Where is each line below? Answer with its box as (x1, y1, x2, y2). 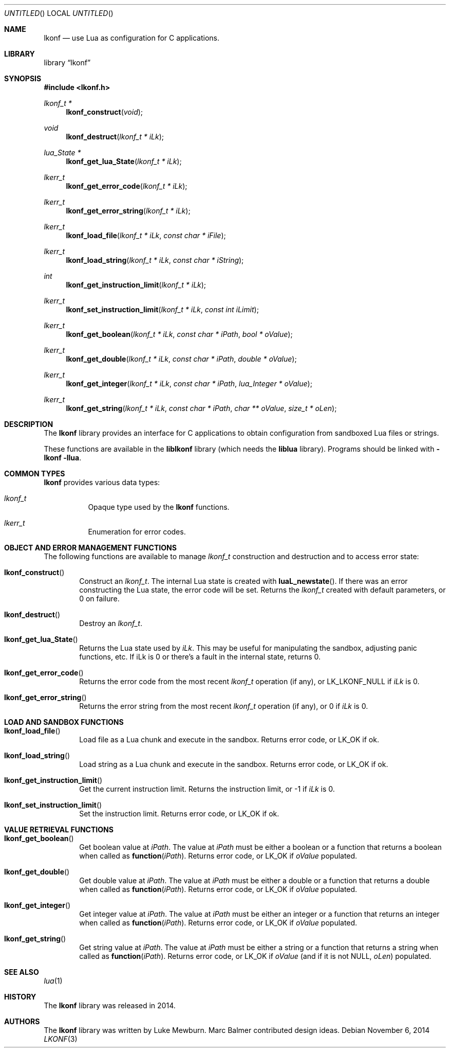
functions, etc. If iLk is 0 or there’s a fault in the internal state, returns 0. (79, 652, 321, 661)
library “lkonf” (44, 58, 91, 67)
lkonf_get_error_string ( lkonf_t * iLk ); (66, 206, 191, 215)
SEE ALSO (4, 968, 39, 976)
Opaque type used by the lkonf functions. (88, 503, 230, 511)
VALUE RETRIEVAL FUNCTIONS (4, 825, 114, 834)
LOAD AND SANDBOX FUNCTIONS (4, 718, 124, 726)
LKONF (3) (44, 1035, 78, 1043)
